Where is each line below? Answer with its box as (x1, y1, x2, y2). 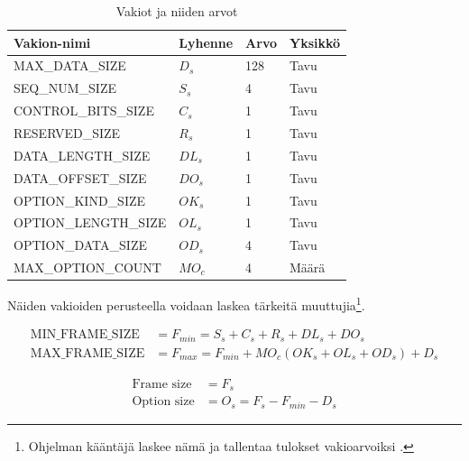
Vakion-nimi (14, 32, 91, 51)
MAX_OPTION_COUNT (14, 258, 161, 277)
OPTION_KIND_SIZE (14, 190, 146, 209)
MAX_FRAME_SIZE (30, 346, 145, 360)
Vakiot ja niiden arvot (115, 2, 238, 20)
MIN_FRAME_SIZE (30, 328, 140, 342)
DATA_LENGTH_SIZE (14, 145, 151, 164)
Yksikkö (289, 32, 341, 51)
